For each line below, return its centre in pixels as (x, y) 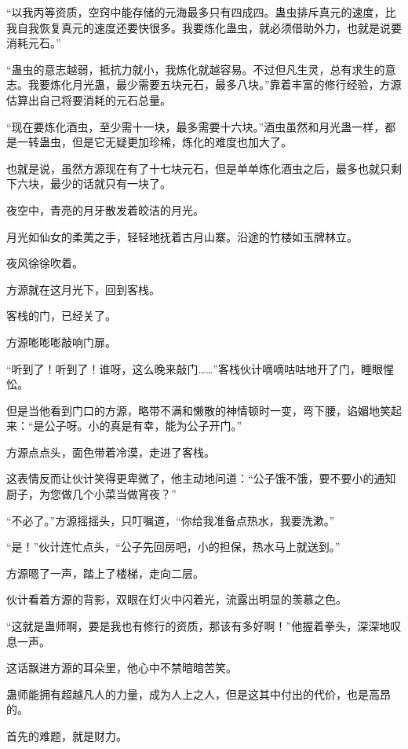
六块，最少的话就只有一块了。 (94, 184)
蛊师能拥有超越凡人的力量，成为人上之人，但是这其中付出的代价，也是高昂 (199, 694)
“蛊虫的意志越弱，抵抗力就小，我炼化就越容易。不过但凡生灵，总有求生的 (196, 69)
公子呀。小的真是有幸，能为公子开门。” (143, 426)
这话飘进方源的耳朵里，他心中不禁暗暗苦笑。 (122, 668)
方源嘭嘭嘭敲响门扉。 (61, 341)
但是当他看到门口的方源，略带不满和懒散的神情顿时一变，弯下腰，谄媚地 (193, 410)
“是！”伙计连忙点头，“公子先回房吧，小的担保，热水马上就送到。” (173, 547)
